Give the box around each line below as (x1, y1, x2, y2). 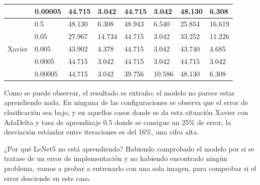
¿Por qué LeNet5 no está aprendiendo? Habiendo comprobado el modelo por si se (4, 143, 254, 153)
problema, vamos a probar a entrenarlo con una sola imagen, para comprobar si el (4, 162, 256, 173)
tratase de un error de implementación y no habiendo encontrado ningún (4, 153, 227, 163)
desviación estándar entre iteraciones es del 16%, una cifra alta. (4, 126, 199, 137)
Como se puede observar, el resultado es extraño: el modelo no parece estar (4, 87, 235, 97)
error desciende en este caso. (4, 172, 91, 183)
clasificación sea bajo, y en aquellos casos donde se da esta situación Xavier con (4, 107, 248, 117)
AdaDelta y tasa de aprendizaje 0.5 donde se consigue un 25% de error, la (4, 116, 231, 127)
